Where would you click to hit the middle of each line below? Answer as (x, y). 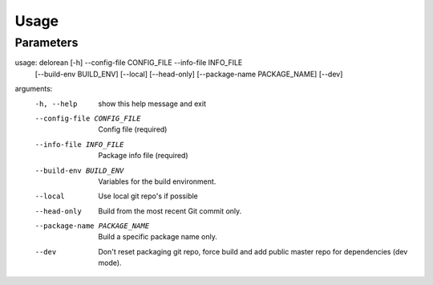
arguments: (34, 89)
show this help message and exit (152, 104)
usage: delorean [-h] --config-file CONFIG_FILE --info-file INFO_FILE (129, 63)
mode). (110, 263)
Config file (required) (133, 129)
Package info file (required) (143, 156)
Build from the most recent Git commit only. (170, 211)
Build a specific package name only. (158, 237)
